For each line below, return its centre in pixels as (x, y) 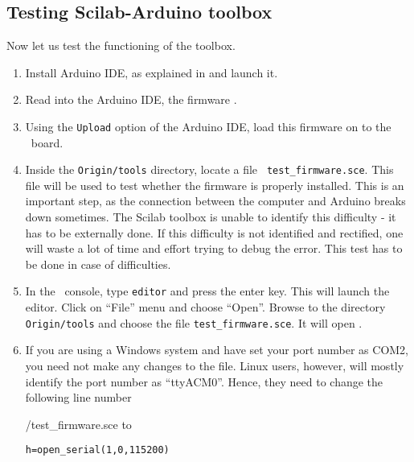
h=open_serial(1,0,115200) (97, 450)
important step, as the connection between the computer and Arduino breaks (215, 201)
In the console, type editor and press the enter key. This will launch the (207, 291)
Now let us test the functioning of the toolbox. (121, 45)
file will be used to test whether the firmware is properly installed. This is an (215, 185)
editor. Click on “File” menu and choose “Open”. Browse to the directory (205, 307)
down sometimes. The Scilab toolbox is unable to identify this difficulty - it (211, 217)
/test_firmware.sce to (78, 424)
